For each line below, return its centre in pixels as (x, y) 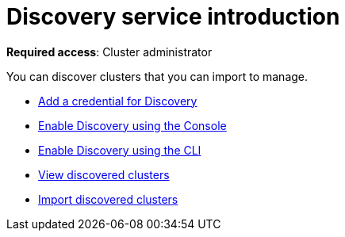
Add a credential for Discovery (118, 101)
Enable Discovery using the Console (132, 125)
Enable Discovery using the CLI (120, 150)
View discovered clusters (104, 174)
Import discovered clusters (108, 199)
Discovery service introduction (173, 17)
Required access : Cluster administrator (109, 52)
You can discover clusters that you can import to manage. (157, 76)
